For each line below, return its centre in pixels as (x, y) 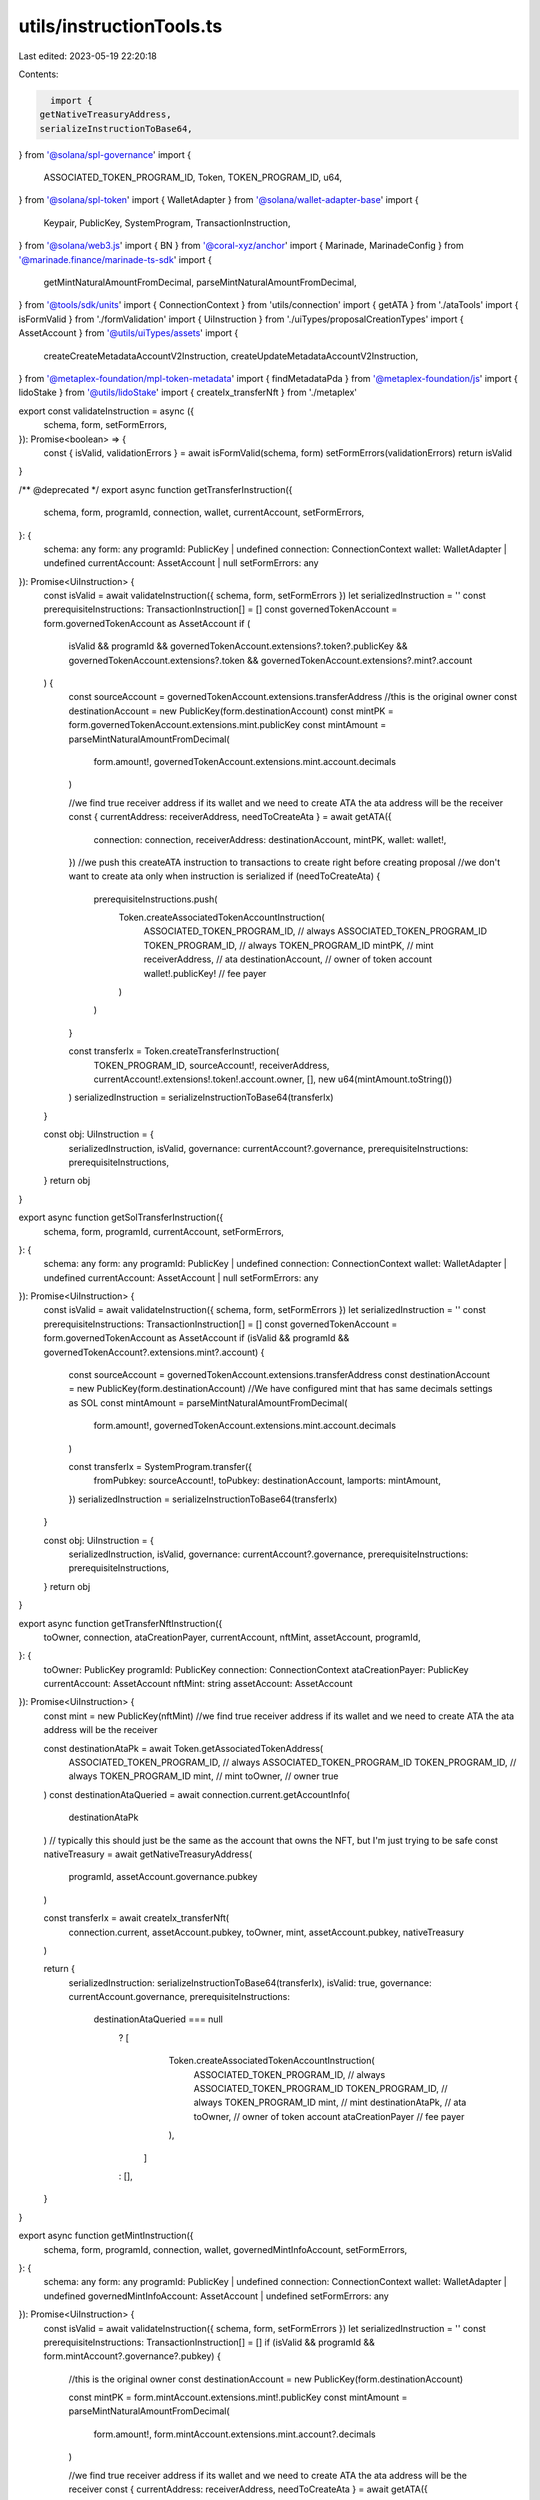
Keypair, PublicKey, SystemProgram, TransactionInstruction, (167, 222)
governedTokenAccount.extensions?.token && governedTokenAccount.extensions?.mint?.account (270, 660)
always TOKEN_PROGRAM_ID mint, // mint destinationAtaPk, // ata (330, 2102)
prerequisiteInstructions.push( (155, 899)
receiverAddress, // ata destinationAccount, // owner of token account (288, 959)
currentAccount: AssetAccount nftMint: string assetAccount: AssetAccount (198, 1684)
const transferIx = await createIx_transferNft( (136, 1918)
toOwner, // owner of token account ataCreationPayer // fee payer (329, 2116)
